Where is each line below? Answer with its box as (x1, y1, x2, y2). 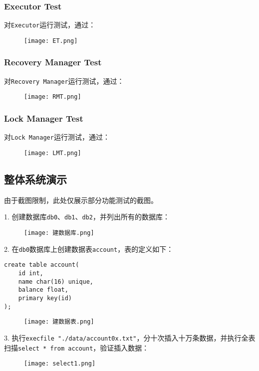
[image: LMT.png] (24, 149, 81, 157)
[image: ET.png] (24, 37, 78, 44)
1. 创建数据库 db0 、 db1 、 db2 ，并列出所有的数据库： (4, 211, 170, 222)
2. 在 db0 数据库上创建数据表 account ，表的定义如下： (4, 243, 174, 254)
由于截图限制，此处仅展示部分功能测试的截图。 (4, 194, 158, 205)
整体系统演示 (4, 171, 67, 186)
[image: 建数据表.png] (24, 318, 94, 326)
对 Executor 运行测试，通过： (4, 19, 96, 30)
